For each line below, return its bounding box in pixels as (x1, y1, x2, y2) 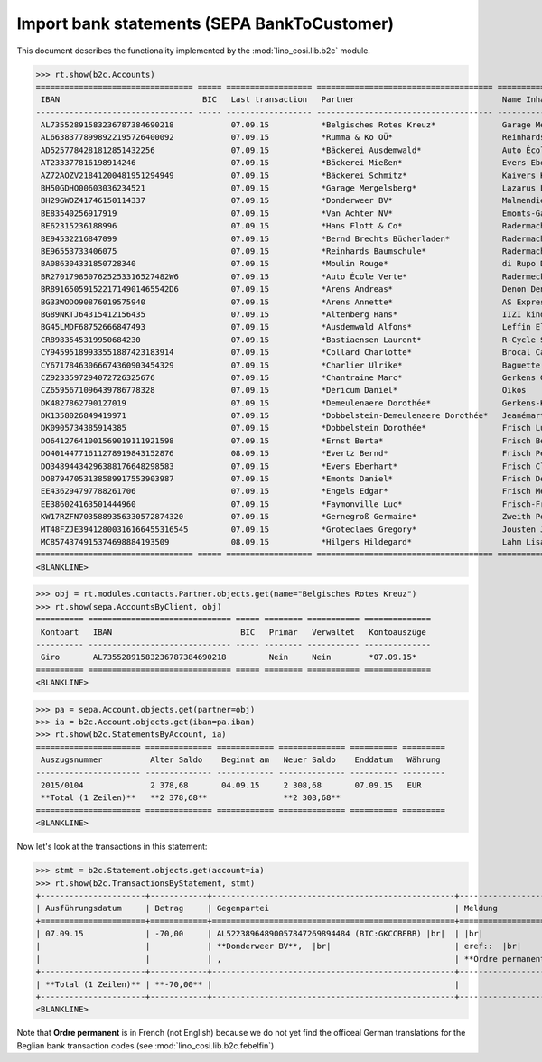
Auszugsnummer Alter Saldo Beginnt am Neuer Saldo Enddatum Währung (41, 755, 442, 765)
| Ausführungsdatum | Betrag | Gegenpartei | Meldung (35, 903, 499, 914)
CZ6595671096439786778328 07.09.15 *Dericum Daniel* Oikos (41, 385, 527, 396)
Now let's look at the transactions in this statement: (16, 841, 208, 852)
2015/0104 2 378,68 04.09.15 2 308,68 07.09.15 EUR (41, 780, 422, 790)
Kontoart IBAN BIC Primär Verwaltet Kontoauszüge (41, 627, 426, 637)
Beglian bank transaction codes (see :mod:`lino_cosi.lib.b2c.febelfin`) (16, 1039, 275, 1051)
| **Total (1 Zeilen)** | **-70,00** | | (35, 979, 460, 989)
